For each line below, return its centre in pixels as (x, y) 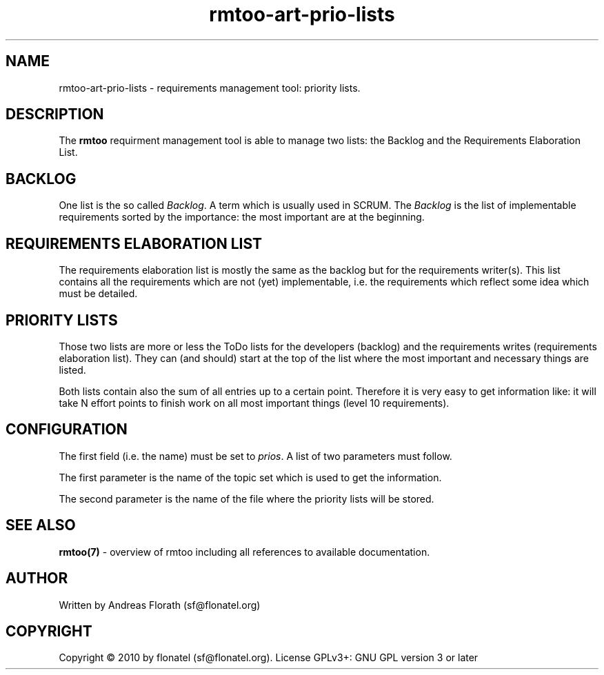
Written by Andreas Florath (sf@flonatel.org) (160, 605)
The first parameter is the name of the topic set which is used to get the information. (250, 477)
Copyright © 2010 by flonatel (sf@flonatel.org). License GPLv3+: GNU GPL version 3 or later (269, 658)
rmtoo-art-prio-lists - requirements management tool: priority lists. (210, 88)
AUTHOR (37, 578)
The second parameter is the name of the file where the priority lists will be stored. (246, 498)
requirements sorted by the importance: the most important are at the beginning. (242, 217)
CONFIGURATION (67, 430)
